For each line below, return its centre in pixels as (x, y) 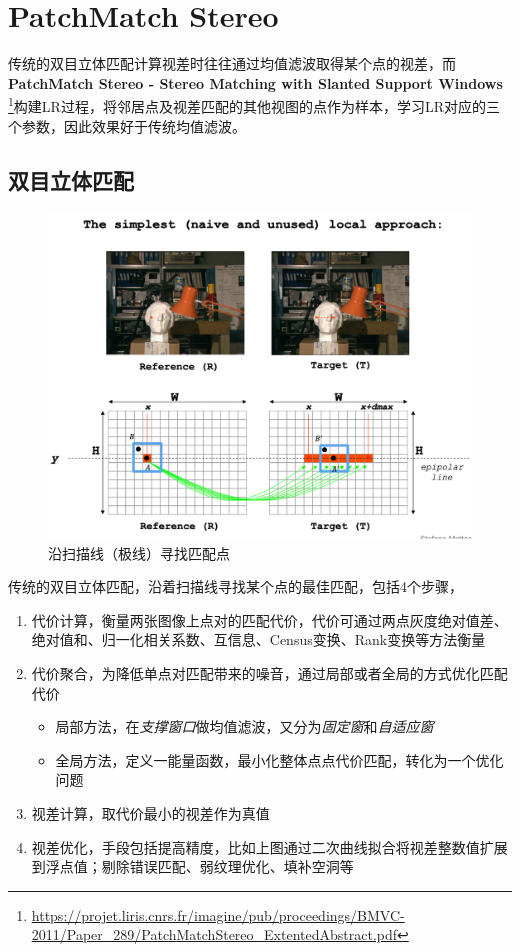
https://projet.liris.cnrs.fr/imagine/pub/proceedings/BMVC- (218, 914)
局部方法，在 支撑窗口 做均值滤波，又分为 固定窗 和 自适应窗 (244, 726)
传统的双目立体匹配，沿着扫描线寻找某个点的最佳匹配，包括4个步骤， (235, 586)
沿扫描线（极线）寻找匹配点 (139, 552)
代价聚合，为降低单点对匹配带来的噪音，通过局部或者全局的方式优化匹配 (269, 673)
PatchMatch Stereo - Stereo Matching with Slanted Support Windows (255, 82)
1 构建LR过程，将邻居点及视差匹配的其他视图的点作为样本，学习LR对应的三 (254, 104)
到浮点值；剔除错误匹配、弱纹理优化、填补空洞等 (192, 866)
